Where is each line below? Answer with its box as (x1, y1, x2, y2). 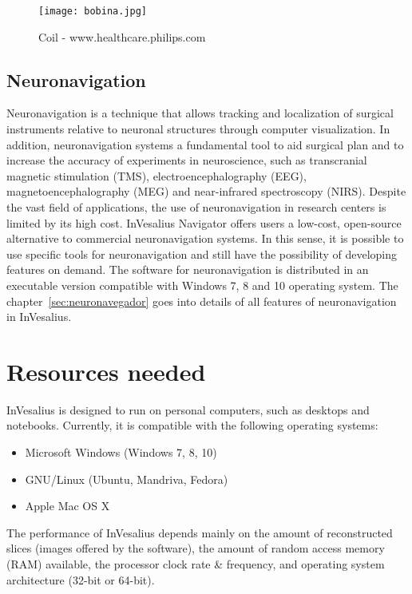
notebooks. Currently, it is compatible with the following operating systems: (6, 417, 378, 434)
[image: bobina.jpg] (38, 6, 148, 17)
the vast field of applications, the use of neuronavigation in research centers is (6, 199, 386, 216)
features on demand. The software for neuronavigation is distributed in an (6, 261, 369, 278)
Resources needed (6, 354, 206, 387)
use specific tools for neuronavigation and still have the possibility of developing (6, 245, 398, 262)
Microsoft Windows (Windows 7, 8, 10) (25, 444, 217, 461)
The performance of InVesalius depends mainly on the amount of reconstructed (6, 524, 393, 541)
